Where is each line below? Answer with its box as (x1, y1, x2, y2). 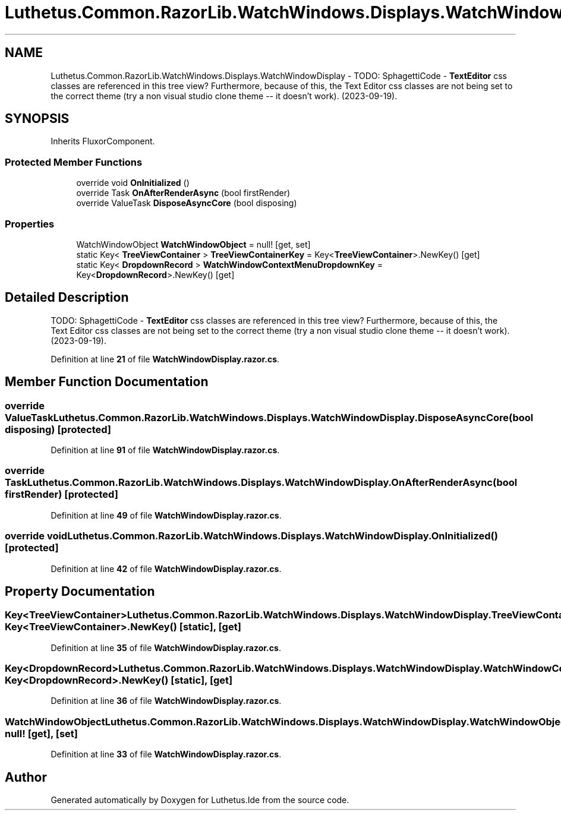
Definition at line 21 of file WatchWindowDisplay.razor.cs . (51, 353, 280, 364)
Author (5, 769, 47, 785)
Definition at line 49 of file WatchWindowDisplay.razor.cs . (51, 510, 282, 520)
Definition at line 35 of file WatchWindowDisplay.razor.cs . (51, 642, 281, 653)
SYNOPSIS (5, 111, 70, 127)
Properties (5, 217, 55, 230)
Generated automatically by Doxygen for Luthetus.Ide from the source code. (51, 795, 349, 805)
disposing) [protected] (5, 423, 112, 435)
